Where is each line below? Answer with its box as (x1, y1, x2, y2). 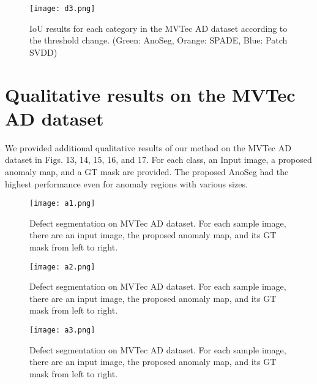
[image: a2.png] (29, 262, 95, 271)
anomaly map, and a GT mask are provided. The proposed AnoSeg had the (5, 165, 289, 178)
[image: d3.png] (29, 4, 95, 13)
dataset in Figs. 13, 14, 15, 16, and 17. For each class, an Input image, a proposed (5, 153, 312, 166)
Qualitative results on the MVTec (5, 81, 296, 107)
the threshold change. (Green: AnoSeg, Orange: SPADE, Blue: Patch (29, 34, 288, 47)
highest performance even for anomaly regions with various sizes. (5, 177, 248, 190)
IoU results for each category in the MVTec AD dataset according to (29, 21, 288, 34)
